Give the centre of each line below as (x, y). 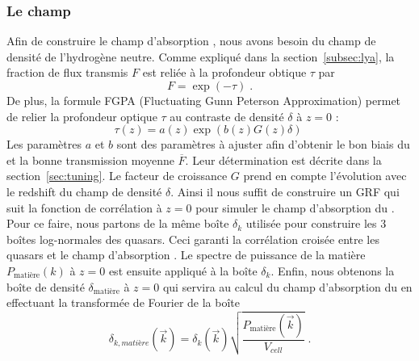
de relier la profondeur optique (82, 116)
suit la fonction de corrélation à (84, 207)
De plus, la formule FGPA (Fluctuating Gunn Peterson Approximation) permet (204, 100)
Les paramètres (44, 144)
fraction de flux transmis (67, 72)
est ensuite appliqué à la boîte (183, 270)
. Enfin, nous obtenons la (333, 270)
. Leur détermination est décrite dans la (283, 160)
